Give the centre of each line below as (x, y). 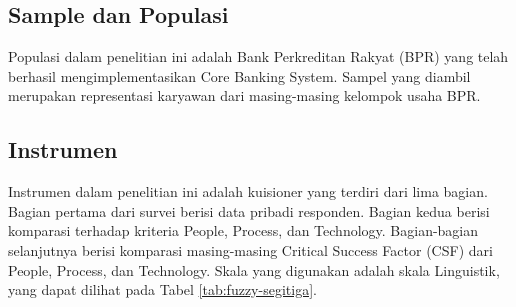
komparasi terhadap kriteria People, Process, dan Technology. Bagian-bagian (243, 230)
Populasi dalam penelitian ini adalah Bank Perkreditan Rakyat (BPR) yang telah (258, 56)
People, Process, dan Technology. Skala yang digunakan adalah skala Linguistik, (254, 269)
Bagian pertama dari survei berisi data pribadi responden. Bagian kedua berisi (249, 210)
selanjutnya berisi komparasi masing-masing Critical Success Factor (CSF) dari (250, 249)
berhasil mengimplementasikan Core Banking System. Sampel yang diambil (239, 75)
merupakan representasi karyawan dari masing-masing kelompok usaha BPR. (244, 95)
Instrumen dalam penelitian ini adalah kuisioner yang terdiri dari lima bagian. (248, 191)
